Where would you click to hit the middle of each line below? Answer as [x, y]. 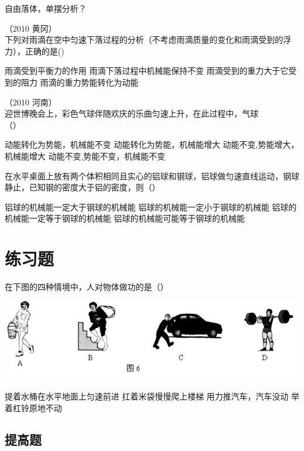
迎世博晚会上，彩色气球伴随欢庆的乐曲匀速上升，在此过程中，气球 [132, 113]
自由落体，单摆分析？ [46, 8]
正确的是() [44, 51]
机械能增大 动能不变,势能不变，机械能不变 [85, 156]
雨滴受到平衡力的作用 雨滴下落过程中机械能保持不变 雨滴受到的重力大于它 [147, 71]
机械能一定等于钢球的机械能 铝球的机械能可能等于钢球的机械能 [125, 218]
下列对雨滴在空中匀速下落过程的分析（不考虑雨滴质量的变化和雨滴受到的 [144, 40]
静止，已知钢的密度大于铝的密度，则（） [82, 187]
